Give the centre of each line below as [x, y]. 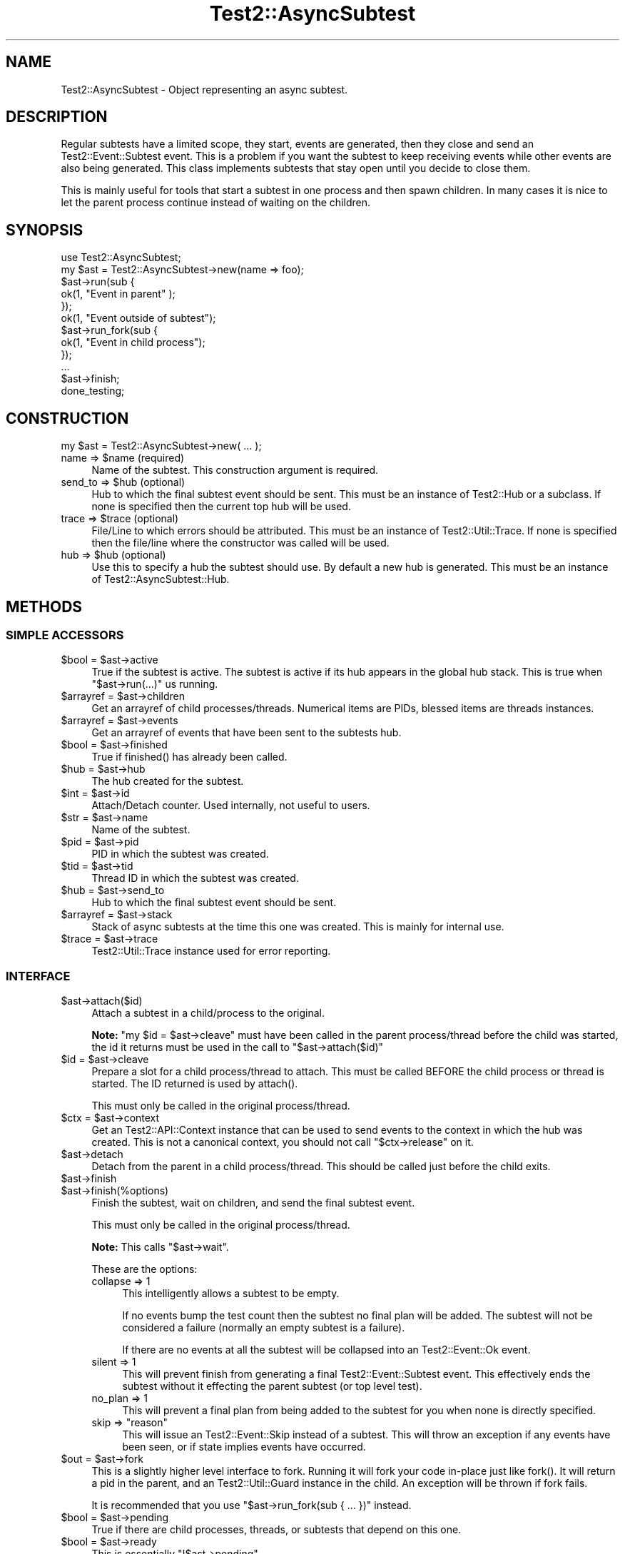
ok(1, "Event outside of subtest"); [138, 318]
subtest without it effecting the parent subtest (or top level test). [272, 1386]
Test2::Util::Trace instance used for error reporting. [211, 951]
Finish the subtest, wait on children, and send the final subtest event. [253, 1203]
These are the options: [144, 1269]
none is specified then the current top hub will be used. [221, 507]
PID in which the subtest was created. [180, 854]
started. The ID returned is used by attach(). [195, 1084]
